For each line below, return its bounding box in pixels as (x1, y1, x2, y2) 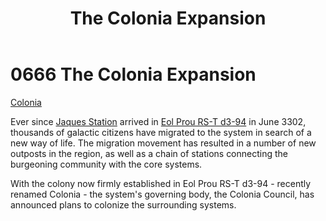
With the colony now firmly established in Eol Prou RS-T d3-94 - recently (10, 177, 312, 189)
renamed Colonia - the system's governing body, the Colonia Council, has (10, 188, 315, 200)
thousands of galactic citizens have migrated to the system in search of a (10, 126, 312, 138)
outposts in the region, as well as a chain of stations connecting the (10, 147, 289, 159)
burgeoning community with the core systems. (10, 158, 203, 170)
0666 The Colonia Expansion (10, 63, 257, 86)
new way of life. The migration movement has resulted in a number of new (10, 137, 317, 149)
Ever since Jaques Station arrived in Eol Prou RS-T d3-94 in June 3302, (10, 115, 307, 127)
